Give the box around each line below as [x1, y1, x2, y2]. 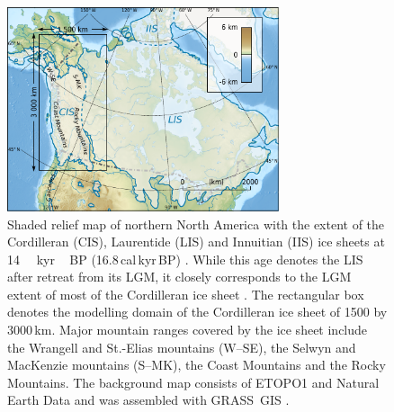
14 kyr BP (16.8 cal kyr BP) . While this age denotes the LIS [7, 249, 363, 268]
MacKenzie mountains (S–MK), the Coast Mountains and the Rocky [7, 355, 386, 374]
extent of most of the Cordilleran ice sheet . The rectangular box [7, 284, 364, 303]
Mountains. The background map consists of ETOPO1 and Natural [7, 372, 380, 391]
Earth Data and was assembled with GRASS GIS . [7, 390, 290, 409]
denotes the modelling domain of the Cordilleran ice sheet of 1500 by [7, 302, 388, 321]
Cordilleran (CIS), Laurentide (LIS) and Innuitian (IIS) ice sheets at [7, 232, 385, 251]
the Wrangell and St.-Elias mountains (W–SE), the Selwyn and [7, 337, 356, 356]
